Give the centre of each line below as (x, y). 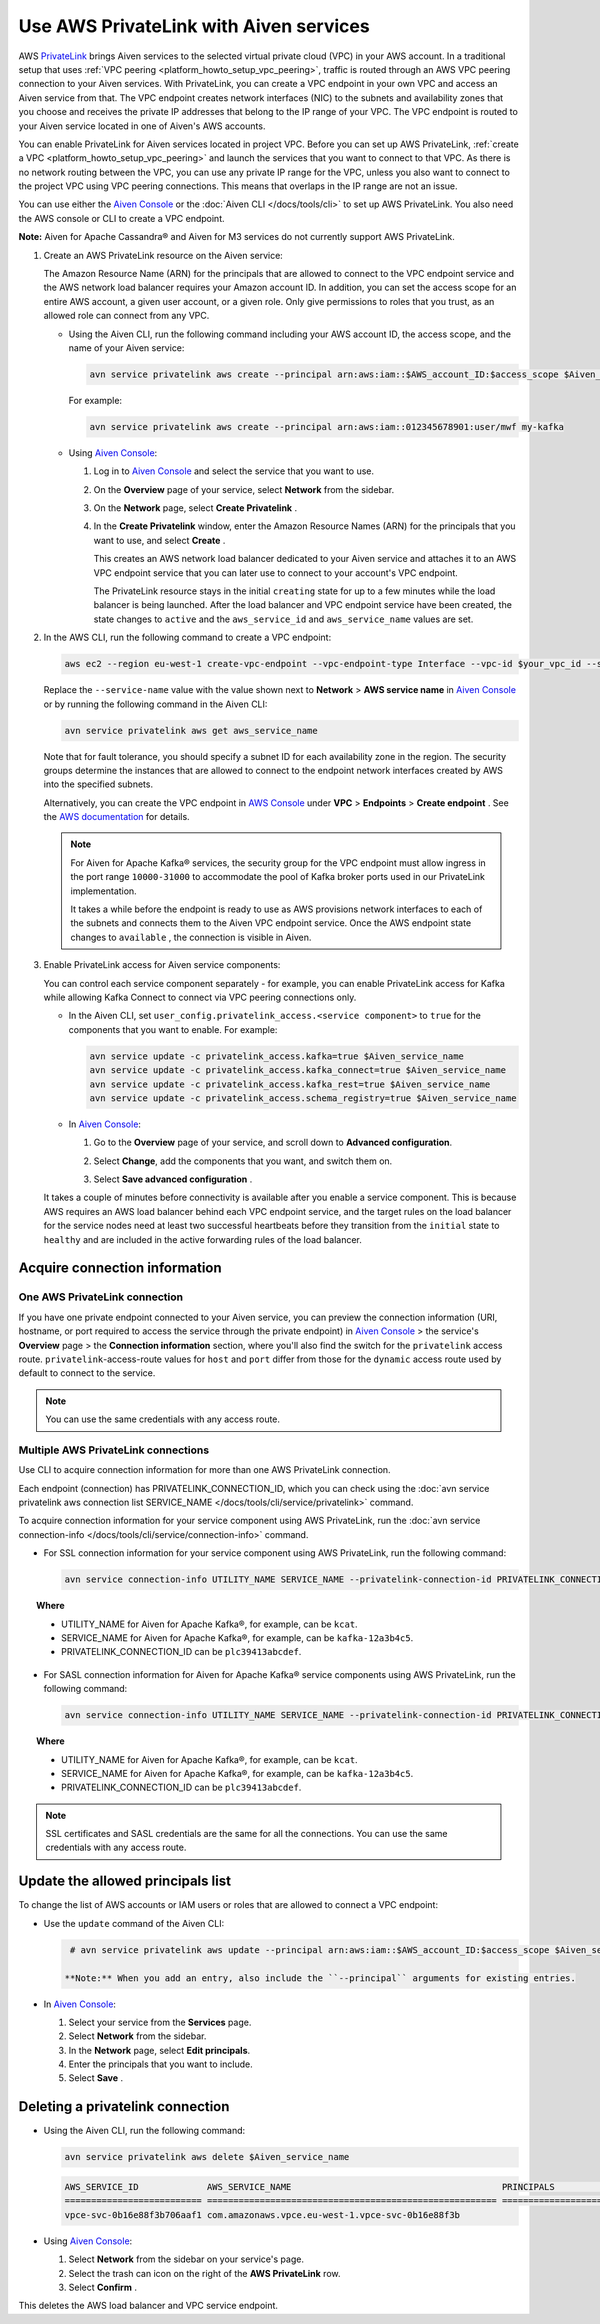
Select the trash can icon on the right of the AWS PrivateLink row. (204, 2273)
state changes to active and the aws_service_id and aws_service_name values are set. (283, 619)
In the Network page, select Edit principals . (159, 2050)
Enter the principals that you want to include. (161, 2064)
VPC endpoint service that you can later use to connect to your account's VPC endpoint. (276, 572)
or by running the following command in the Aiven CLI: (155, 704)
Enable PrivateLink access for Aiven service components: (162, 965)
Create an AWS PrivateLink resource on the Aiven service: (163, 255)
